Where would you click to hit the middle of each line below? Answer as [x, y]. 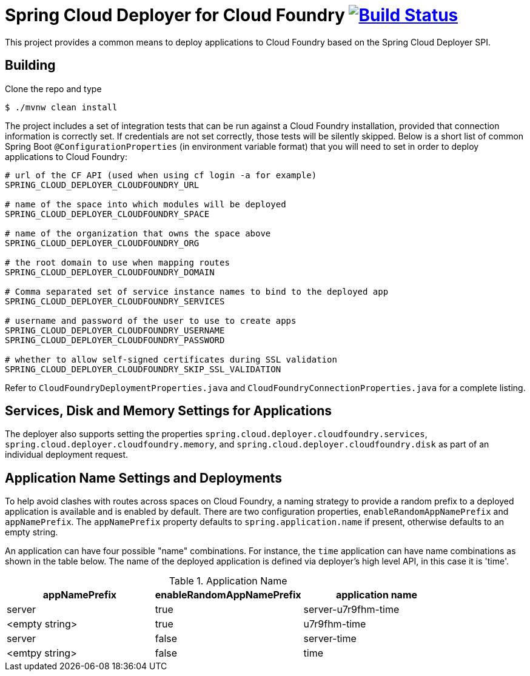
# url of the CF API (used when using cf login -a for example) [161, 175]
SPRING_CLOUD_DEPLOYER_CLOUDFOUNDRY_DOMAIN [110, 272]
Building [30, 65]
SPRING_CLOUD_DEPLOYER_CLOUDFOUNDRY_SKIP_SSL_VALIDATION [143, 369]
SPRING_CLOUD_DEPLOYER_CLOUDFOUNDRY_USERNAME [115, 330]
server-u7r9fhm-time [351, 610]
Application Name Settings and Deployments [143, 478]
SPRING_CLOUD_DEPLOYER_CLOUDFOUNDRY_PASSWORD [115, 340]
